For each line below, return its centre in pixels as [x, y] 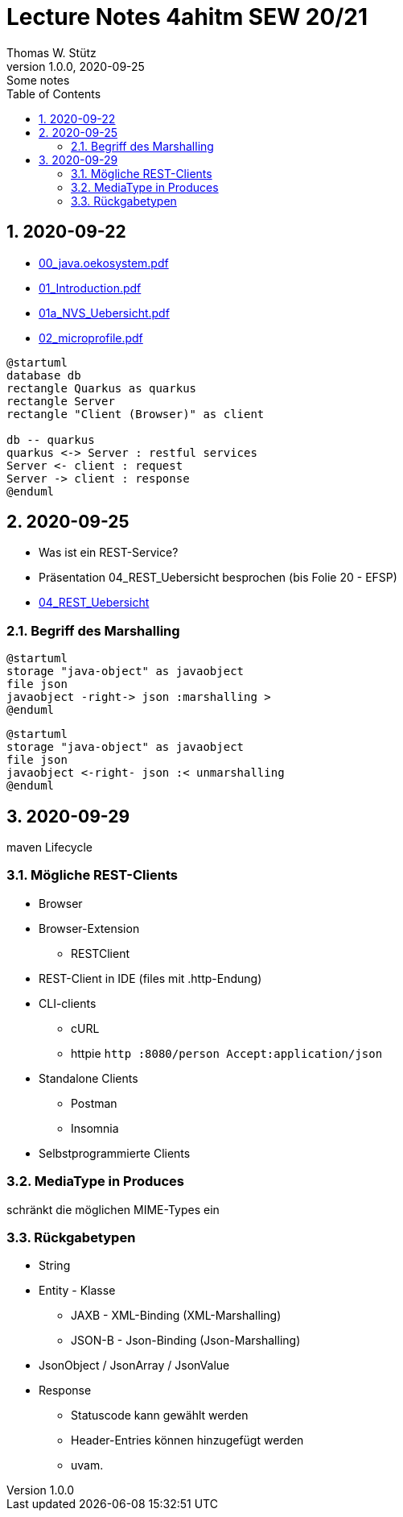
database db [44, 375]
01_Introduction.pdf [90, 288]
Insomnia [95, 1128]
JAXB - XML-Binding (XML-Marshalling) [176, 1316]
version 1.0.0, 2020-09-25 [76, 66]
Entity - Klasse [77, 1291]
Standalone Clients [88, 1078]
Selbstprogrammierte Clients [115, 1153]
